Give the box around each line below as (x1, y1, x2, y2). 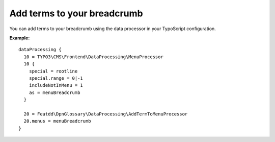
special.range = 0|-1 (29, 75, 84, 81)
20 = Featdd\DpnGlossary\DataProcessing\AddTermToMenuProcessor (23, 111, 188, 117)
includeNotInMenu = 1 (29, 82, 84, 88)
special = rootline (29, 68, 78, 74)
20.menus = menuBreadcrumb (23, 118, 91, 124)
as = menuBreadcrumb (29, 89, 80, 96)
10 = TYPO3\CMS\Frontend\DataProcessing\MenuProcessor (23, 54, 164, 60)
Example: (9, 35, 30, 41)
